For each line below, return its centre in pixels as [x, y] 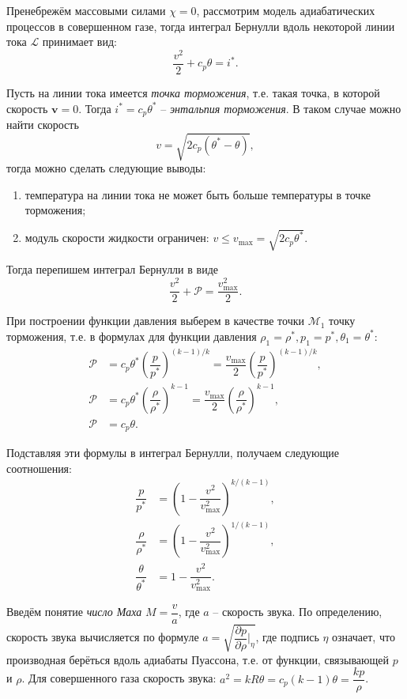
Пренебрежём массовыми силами [86, 10]
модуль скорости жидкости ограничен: [117, 238]
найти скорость [43, 124]
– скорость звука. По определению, [298, 612]
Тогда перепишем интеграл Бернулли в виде [112, 269]
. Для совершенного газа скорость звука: [119, 678]
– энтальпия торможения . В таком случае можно [281, 108]
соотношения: [39, 468]
